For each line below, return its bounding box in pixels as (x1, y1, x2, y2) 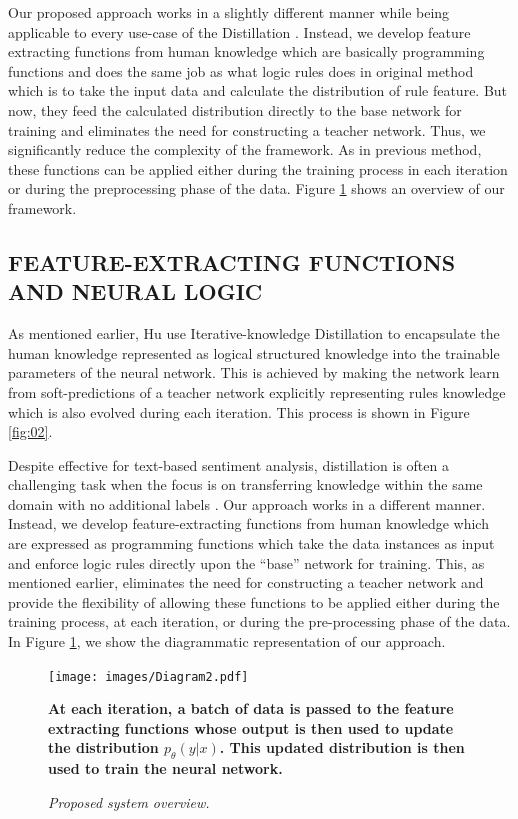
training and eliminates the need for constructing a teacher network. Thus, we (8, 119, 486, 140)
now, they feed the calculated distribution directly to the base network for (8, 99, 462, 120)
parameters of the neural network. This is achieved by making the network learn (8, 362, 500, 383)
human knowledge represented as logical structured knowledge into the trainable (8, 342, 500, 363)
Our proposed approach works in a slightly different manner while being (8, 2, 450, 22)
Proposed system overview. (48, 791, 210, 812)
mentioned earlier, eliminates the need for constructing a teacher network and (8, 572, 484, 593)
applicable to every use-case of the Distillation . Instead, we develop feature (8, 21, 471, 42)
